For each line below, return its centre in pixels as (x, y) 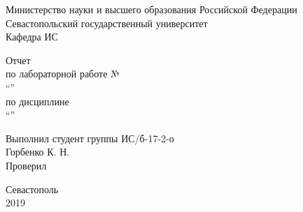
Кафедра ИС (32, 37)
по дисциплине (37, 101)
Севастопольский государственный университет (107, 23)
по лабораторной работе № (63, 74)
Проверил (26, 165)
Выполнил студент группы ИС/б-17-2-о (90, 138)
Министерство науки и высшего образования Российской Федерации (151, 9)
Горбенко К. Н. (38, 152)
